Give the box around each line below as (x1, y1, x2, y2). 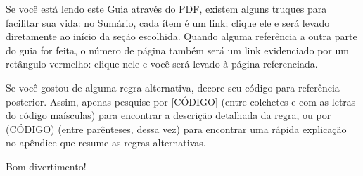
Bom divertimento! (6, 158, 87, 173)
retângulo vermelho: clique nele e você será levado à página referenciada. (6, 56, 318, 71)
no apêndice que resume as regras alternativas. (6, 135, 206, 150)
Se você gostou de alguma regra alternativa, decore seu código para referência (6, 80, 340, 94)
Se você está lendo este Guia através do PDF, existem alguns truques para (6, 1, 327, 15)
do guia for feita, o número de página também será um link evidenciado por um (6, 42, 349, 57)
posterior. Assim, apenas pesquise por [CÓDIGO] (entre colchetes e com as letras (6, 94, 356, 108)
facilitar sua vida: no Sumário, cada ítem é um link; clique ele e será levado (6, 15, 330, 30)
